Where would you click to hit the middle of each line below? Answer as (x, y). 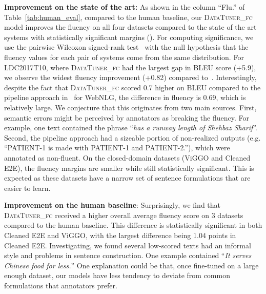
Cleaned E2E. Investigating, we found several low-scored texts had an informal (128, 245)
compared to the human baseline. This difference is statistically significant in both (133, 225)
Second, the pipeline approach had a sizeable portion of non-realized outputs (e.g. (132, 137)
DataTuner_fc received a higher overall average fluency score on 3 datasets (124, 215)
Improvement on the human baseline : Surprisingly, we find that (112, 205)
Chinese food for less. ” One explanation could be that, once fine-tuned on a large (131, 265)
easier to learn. (27, 188)
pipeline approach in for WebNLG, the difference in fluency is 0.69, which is (125, 97)
